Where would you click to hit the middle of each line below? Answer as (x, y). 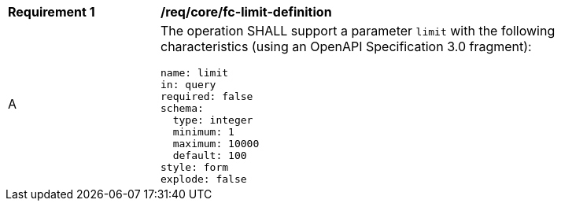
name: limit (195, 73)
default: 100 (210, 155)
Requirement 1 (52, 12)
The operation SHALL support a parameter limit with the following (358, 31)
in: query (188, 85)
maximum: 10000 (216, 144)
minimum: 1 (203, 132)
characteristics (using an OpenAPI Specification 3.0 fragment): (346, 46)
